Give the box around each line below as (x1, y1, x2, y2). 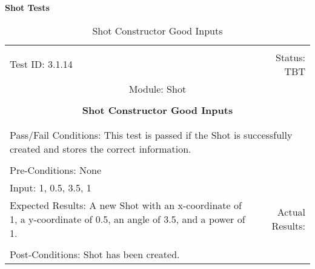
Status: (276, 50, 305, 64)
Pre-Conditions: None (10, 162, 102, 177)
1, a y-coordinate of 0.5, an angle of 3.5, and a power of (10, 211, 245, 226)
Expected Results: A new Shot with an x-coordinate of (10, 198, 242, 212)
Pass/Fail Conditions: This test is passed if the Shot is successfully (10, 127, 293, 142)
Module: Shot (128, 81, 187, 96)
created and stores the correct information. (10, 141, 191, 156)
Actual (277, 205, 305, 219)
